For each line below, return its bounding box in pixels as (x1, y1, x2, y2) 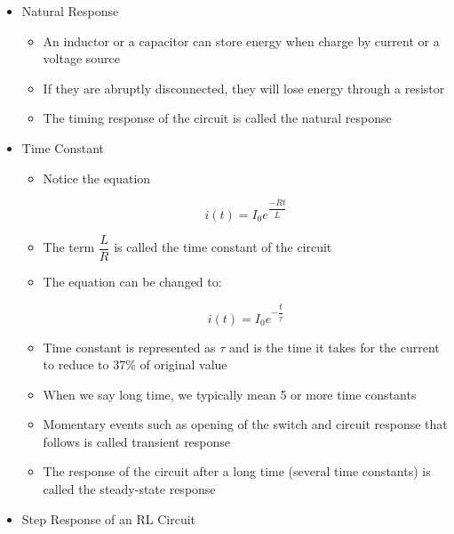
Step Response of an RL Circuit (21, 509, 196, 528)
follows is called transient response (43, 432, 231, 450)
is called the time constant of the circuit (114, 238, 332, 256)
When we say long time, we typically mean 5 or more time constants (43, 384, 417, 403)
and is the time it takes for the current (229, 337, 440, 356)
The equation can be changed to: (43, 272, 222, 291)
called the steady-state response (43, 480, 216, 498)
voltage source (43, 49, 121, 68)
